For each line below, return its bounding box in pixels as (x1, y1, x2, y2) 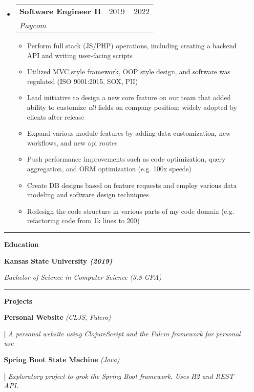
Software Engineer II (19, 5, 102, 17)
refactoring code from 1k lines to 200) (27, 215, 140, 226)
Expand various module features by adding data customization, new (27, 128, 231, 138)
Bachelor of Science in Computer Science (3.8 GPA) (4, 272, 162, 282)
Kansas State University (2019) (4, 255, 113, 266)
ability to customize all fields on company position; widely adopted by (27, 102, 237, 112)
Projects (4, 295, 33, 306)
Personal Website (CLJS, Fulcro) (4, 312, 111, 322)
